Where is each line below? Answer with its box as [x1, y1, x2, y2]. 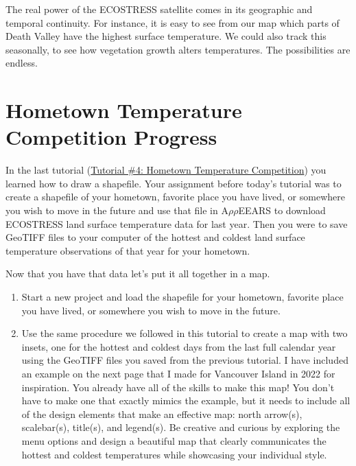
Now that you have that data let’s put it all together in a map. [5, 266, 270, 281]
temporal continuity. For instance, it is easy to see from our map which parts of [5, 15, 340, 30]
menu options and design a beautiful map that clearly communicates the [21, 433, 327, 447]
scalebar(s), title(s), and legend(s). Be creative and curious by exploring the [21, 420, 340, 434]
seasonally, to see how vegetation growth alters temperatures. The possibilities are [5, 42, 351, 56]
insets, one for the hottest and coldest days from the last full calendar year [21, 339, 336, 353]
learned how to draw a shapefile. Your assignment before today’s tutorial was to [5, 176, 342, 190]
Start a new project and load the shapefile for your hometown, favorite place [21, 290, 344, 304]
